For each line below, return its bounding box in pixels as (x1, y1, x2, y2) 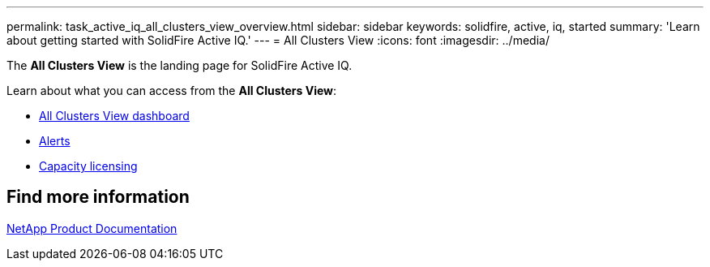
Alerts (39, 134, 71, 148)
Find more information (6, 187, 190, 208)
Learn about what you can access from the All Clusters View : (6, 84, 337, 97)
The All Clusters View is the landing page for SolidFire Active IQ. (6, 58, 353, 72)
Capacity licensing (39, 159, 138, 173)
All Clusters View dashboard (39, 109, 190, 123)
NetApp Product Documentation (6, 221, 177, 235)
